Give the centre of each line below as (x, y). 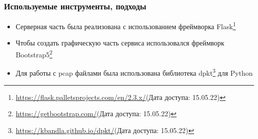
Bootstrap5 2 (34, 54)
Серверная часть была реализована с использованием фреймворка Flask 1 (126, 25)
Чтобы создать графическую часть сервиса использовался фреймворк (120, 43)
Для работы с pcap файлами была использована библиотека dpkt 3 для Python (134, 72)
